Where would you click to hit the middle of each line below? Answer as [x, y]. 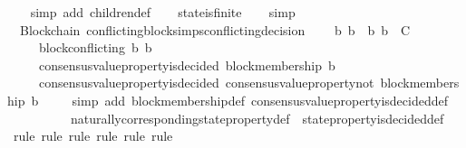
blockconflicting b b [95, 47]
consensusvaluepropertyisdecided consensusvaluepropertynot [206, 83]
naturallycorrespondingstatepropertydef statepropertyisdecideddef [257, 118]
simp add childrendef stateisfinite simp [163, 12]
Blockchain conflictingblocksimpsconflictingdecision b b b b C [215, 29]
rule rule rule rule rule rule [93, 136]
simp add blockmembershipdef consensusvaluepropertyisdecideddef [260, 100]
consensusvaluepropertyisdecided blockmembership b [187, 65]
